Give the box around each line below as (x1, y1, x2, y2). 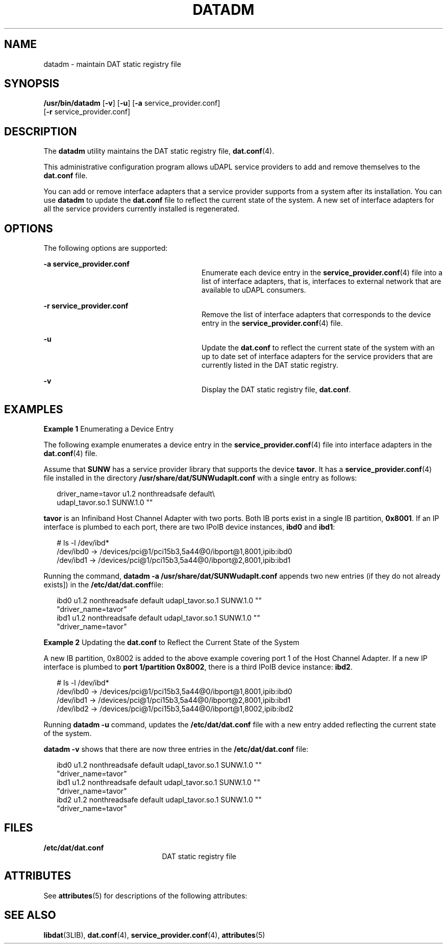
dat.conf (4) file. (43, 448, 97, 458)
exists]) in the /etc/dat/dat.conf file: (43, 580, 164, 589)
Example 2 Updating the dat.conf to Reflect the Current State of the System (43, 637, 300, 647)
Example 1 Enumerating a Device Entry (43, 424, 174, 433)
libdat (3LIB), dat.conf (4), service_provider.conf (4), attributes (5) (43, 930, 265, 939)
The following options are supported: (43, 244, 168, 253)
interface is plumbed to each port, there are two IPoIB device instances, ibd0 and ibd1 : (43, 522, 335, 531)
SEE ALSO (4, 909, 56, 922)
